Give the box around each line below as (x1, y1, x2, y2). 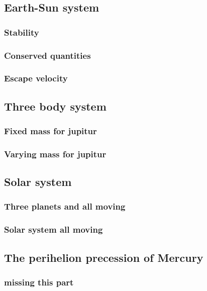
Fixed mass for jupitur (4, 125, 97, 137)
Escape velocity (4, 72, 68, 84)
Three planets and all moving (4, 200, 126, 213)
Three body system (4, 98, 107, 114)
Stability (4, 26, 39, 38)
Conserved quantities (4, 49, 91, 61)
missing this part (4, 275, 74, 288)
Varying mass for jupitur (4, 147, 107, 160)
